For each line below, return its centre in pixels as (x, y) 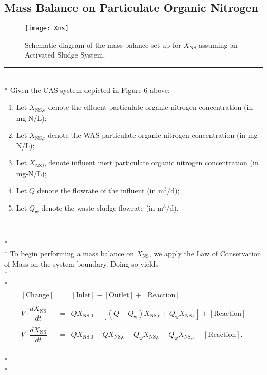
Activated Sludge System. (65, 55)
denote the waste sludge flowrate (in (98, 207)
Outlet (119, 296)
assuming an (218, 44)
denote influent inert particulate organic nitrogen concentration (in (154, 163)
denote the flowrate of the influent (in (97, 190)
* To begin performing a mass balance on (69, 253)
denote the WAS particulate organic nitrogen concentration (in (147, 135)
